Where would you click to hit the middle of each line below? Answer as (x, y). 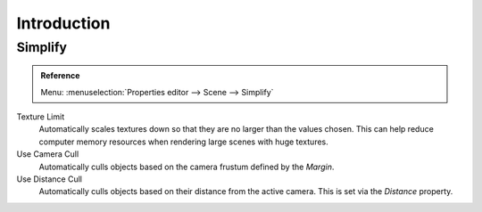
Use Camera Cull (48, 154)
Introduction (63, 23)
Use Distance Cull (49, 179)
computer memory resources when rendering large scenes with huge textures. (184, 142)
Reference (60, 76)
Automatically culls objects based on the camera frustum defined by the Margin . (187, 167)
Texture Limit (41, 117)
